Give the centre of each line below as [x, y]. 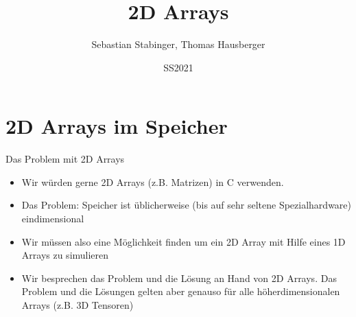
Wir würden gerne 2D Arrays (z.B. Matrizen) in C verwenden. [153, 181]
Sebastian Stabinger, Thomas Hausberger [178, 44]
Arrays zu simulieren [65, 255]
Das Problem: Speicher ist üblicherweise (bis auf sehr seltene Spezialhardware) [187, 205]
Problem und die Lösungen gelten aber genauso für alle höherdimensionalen [181, 291]
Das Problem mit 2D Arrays [65, 159]
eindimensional [53, 219]
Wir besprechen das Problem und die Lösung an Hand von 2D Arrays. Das [179, 278]
